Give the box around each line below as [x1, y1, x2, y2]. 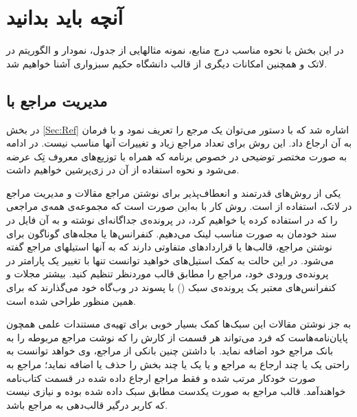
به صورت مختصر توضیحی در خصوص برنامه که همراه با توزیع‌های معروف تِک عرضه [6, 149, 347, 163]
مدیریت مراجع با [6, 89, 108, 111]
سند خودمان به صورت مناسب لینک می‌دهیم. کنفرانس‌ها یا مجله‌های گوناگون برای [6, 226, 337, 240]
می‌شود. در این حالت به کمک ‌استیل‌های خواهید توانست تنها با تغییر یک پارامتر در [6, 253, 334, 267]
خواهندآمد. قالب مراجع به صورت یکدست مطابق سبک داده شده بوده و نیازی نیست [6, 384, 346, 398]
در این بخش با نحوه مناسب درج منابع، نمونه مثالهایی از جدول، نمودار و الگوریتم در [6, 43, 344, 57]
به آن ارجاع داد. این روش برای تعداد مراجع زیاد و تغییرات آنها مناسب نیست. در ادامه [6, 136, 352, 150]
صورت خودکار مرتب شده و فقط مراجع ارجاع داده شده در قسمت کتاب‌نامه [6, 370, 316, 385]
